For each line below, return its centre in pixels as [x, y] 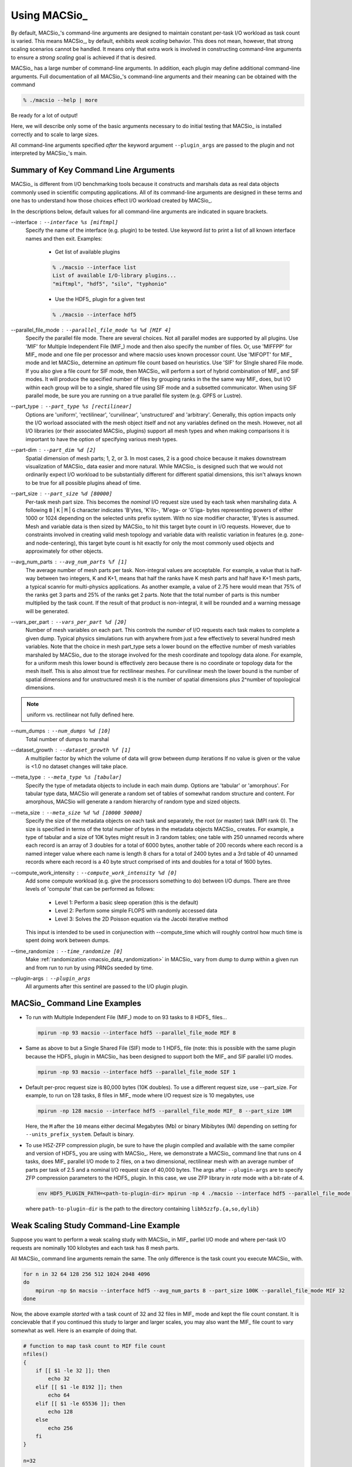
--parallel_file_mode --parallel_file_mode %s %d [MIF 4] [91, 330]
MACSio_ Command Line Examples [76, 1003]
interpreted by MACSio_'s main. [49, 153]
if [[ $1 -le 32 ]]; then [73, 1370]
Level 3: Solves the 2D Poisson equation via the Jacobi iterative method [141, 919]
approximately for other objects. [64, 551]
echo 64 [59, 1395]
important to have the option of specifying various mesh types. [101, 439]
